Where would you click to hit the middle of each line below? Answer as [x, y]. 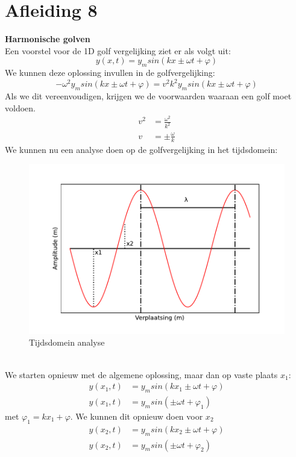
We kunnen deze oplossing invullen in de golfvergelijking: [110, 73]
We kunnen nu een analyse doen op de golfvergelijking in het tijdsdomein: [141, 149]
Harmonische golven [48, 39]
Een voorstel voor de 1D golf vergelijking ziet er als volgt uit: [118, 50]
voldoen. [20, 107]
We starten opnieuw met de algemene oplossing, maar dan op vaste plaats [141, 374]
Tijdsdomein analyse [67, 342]
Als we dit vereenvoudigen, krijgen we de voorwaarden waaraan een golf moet [148, 96]
